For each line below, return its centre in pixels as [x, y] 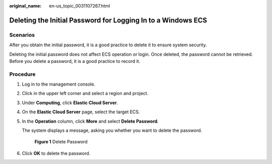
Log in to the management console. [59, 84]
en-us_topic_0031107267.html [80, 6]
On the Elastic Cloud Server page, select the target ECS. [81, 112]
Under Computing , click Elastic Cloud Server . [70, 103]
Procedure [22, 74]
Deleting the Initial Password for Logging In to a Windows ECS [108, 20]
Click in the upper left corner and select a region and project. [85, 94]
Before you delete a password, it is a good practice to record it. [75, 61]
